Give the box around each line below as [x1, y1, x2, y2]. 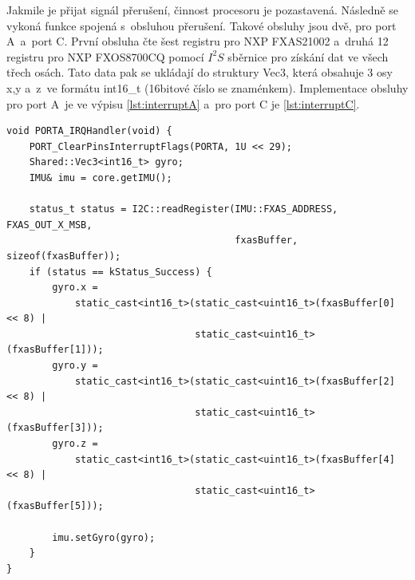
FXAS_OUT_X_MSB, [6, 219, 93, 231]
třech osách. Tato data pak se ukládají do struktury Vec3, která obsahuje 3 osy [6, 64, 393, 81]
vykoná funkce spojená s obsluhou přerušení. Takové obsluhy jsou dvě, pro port [6, 17, 397, 34]
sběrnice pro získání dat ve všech [227, 48, 389, 65]
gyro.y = [52, 360, 98, 372]
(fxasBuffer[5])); [6, 500, 104, 512]
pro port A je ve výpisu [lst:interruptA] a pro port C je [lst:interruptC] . [6, 95, 360, 112]
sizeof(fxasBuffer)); [6, 250, 121, 262]
